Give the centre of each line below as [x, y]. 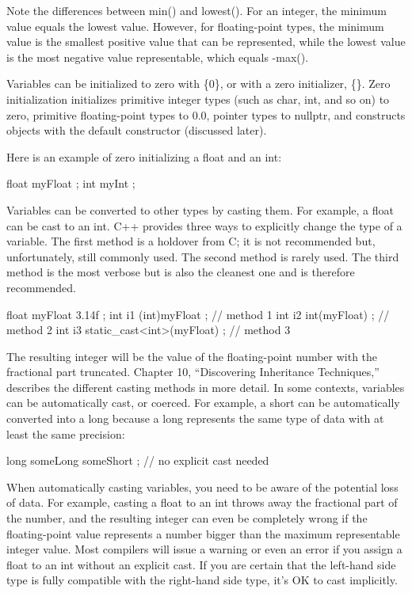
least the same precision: [66, 433]
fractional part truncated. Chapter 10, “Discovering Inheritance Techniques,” [193, 372]
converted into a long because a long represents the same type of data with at [195, 418]
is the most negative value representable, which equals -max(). [158, 57]
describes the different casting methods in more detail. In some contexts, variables [206, 387]
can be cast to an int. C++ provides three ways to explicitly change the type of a [204, 225]
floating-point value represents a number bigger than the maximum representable [203, 533]
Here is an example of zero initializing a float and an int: [144, 156]
